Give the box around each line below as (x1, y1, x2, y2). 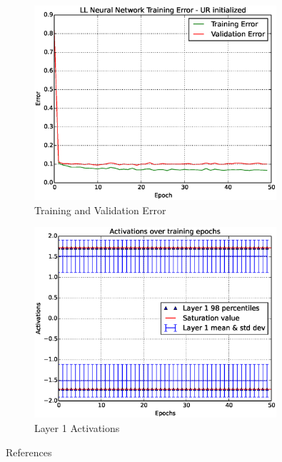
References (6, 444, 52, 459)
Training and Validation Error (34, 202, 166, 217)
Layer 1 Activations (34, 421, 120, 436)
